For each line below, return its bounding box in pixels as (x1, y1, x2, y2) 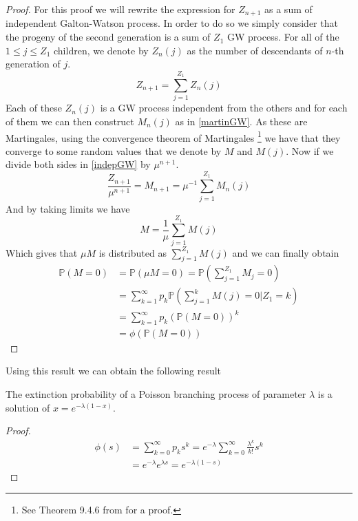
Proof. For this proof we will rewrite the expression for (6, 2, 235, 16)
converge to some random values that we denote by (6, 143, 222, 158)
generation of (6, 56, 61, 71)
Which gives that (6, 245, 78, 259)
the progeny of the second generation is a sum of (6, 30, 211, 44)
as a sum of (264, 2, 313, 16)
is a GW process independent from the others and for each (100, 100, 348, 115)
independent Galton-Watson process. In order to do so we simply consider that (6, 16, 338, 30)
